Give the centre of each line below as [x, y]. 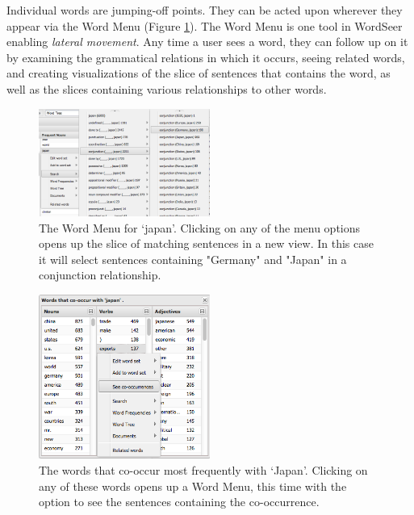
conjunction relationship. [100, 275]
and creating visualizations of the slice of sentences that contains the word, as [199, 73]
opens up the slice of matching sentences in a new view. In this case [206, 243]
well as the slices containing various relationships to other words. [167, 88]
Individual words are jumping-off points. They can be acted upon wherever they [205, 10]
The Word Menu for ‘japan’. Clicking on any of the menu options [200, 227]
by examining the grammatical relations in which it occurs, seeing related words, [206, 57]
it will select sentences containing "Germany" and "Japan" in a [193, 259]
